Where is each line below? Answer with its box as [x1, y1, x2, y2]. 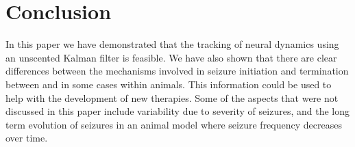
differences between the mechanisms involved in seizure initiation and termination [5, 64, 349, 78]
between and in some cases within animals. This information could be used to [5, 77, 332, 91]
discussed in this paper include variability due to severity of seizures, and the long [5, 104, 350, 118]
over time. [5, 131, 48, 145]
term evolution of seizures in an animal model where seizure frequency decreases [5, 117, 342, 131]
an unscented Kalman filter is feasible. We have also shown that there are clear [5, 50, 337, 64]
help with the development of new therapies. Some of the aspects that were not [5, 90, 339, 105]
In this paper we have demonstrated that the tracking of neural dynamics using [5, 37, 339, 51]
